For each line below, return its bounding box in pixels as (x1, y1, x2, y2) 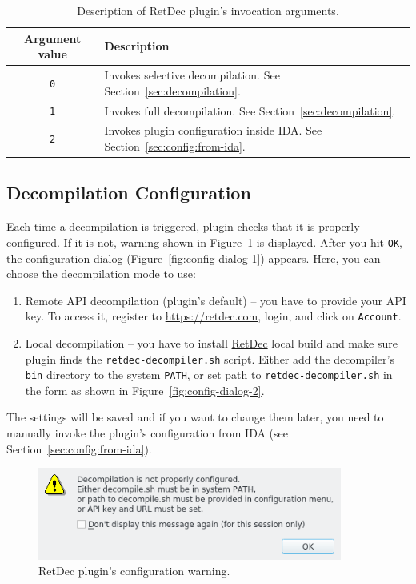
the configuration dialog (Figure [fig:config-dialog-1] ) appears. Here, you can (6, 249, 381, 266)
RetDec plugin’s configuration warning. (38, 562, 230, 579)
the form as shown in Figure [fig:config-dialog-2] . (25, 381, 265, 398)
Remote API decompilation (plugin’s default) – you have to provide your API (25, 292, 406, 308)
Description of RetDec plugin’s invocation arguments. (77, 2, 339, 18)
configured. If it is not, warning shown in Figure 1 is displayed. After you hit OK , (6, 233, 402, 250)
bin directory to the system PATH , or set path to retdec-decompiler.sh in (25, 366, 393, 383)
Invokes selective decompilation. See (104, 66, 280, 83)
